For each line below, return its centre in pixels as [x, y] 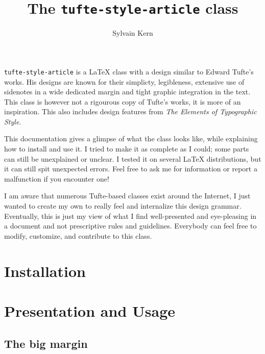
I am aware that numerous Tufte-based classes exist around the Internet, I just [127, 196]
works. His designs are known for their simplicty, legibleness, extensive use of [124, 81]
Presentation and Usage [90, 310]
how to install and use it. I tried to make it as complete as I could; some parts [127, 149]
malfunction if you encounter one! [57, 178]
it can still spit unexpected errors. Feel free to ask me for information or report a [131, 169]
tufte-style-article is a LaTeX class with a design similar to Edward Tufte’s [129, 71]
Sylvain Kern [133, 33]
